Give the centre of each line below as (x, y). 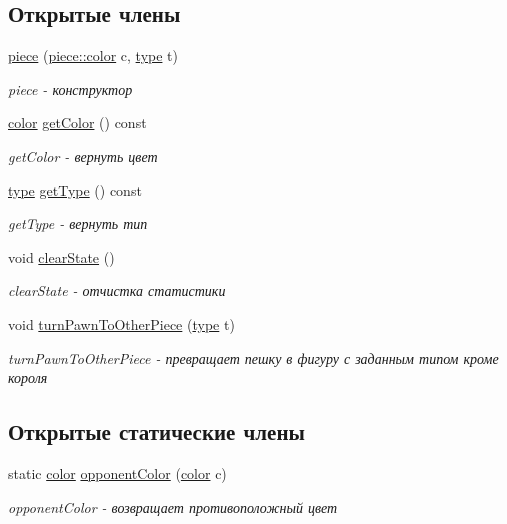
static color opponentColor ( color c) (117, 472)
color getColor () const (77, 122)
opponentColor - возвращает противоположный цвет (173, 506)
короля (28, 377)
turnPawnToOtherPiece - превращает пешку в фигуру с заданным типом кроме (253, 357)
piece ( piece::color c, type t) (93, 55)
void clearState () (61, 256)
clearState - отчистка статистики (117, 290)
